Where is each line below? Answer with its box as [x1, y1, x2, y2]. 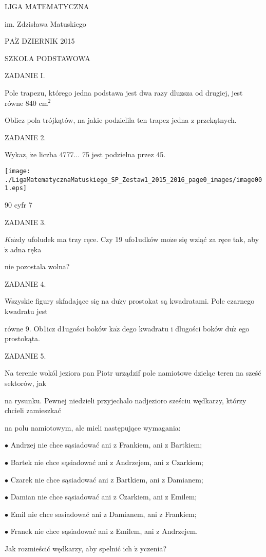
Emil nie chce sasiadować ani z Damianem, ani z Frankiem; [10, 508, 197, 519]
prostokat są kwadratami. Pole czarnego [128, 295, 255, 306]
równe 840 [5, 97, 36, 108]
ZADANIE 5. [5, 350, 46, 361]
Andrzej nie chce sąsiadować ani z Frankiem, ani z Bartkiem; [10, 439, 202, 450]
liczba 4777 [39, 149, 74, 160]
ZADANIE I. [5, 70, 45, 81]
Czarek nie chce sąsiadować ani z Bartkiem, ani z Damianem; [10, 474, 203, 485]
